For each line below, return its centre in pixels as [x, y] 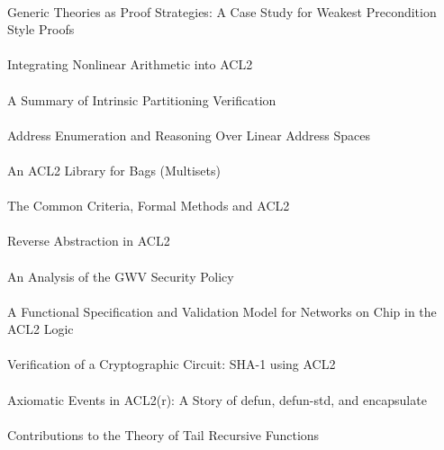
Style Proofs [41, 29]
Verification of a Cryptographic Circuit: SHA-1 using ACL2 [172, 364]
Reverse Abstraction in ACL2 [89, 241]
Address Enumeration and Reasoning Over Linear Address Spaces [189, 135]
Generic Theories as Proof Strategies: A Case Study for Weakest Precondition [222, 11]
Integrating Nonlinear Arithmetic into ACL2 [130, 64]
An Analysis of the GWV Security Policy [121, 276]
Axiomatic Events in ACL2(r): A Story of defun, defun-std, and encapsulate [217, 399]
